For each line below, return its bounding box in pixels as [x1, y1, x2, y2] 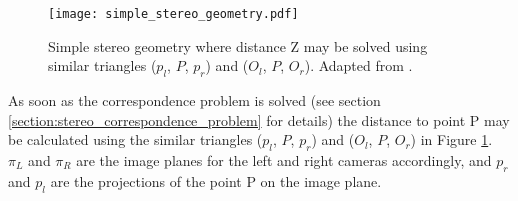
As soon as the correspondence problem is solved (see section [8, 90, 381, 111]
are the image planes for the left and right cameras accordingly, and [76, 150, 492, 171]
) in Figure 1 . [410, 129, 493, 150]
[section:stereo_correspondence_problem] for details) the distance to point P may [8, 109, 510, 130]
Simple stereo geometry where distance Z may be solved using [48, 35, 428, 56]
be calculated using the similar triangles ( [8, 129, 263, 150]
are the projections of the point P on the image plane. [50, 170, 382, 191]
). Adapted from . [304, 55, 413, 76]
